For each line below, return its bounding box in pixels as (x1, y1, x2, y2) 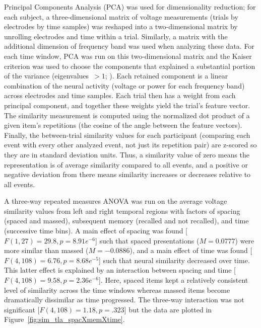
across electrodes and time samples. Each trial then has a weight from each (4, 90, 236, 101)
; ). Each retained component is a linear (105, 70, 228, 81)
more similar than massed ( (4, 245, 89, 256)
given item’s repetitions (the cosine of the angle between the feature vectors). (4, 120, 242, 130)
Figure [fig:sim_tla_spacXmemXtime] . (4, 314, 125, 324)
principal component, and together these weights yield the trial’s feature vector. (4, 100, 250, 110)
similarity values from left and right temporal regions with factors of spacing (4, 205, 240, 216)
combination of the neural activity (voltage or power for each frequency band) (4, 80, 245, 91)
